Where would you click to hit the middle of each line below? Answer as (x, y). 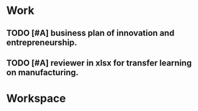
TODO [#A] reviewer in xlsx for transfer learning (99, 63)
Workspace (36, 99)
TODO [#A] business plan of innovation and (90, 33)
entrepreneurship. (42, 42)
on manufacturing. (43, 72)
